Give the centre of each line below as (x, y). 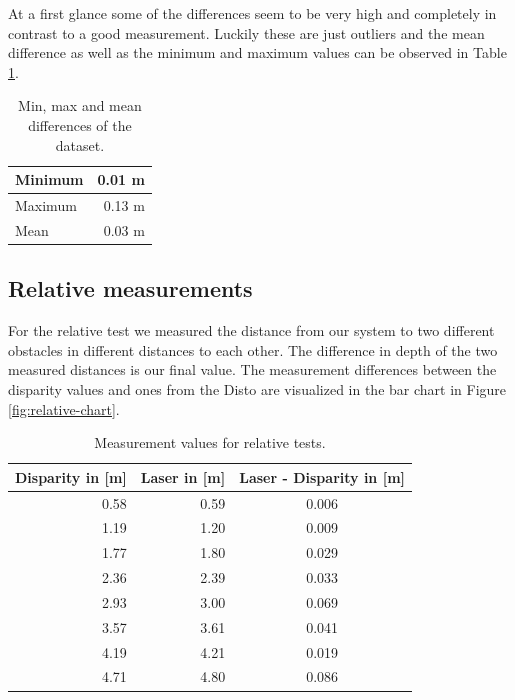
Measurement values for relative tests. (210, 442)
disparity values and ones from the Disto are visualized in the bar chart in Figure (257, 388)
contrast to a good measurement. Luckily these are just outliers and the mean (246, 32)
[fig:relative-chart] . (64, 408)
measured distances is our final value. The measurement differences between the (252, 369)
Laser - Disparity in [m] (322, 476)
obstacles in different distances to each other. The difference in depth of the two (253, 349)
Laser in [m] (183, 476)
